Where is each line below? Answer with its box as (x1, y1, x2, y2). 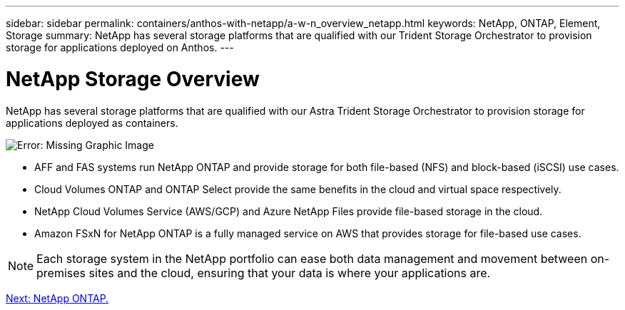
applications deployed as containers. (6, 116, 178, 129)
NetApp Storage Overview (6, 66, 260, 91)
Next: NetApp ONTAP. (6, 291, 109, 304)
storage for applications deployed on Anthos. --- (6, 41, 234, 53)
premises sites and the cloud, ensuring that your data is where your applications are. (36, 265, 491, 280)
